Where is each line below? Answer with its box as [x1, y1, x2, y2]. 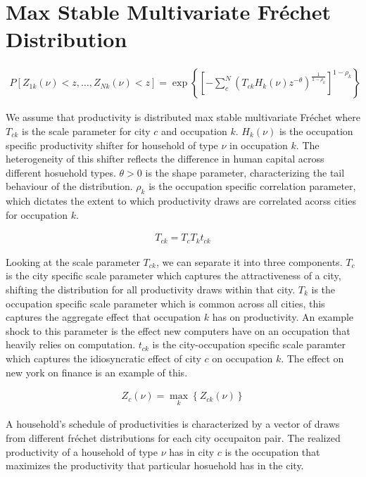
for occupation [6, 207, 68, 222]
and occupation [161, 123, 227, 138]
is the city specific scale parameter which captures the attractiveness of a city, [6, 268, 341, 283]
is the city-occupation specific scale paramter [152, 337, 346, 352]
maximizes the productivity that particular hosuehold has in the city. [6, 458, 304, 473]
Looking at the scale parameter [6, 254, 140, 269]
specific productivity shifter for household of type [6, 137, 218, 152]
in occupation [229, 137, 288, 152]
